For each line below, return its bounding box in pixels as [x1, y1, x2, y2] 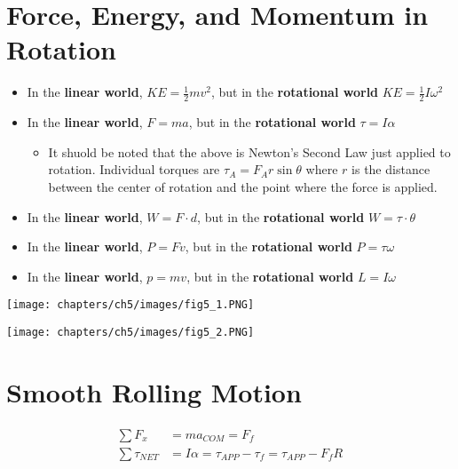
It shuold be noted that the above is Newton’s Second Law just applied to [48, 142, 451, 161]
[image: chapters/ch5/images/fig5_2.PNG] [6, 325, 255, 338]
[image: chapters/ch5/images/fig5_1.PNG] [6, 298, 255, 312]
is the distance [351, 160, 430, 179]
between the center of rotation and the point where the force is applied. [48, 177, 438, 195]
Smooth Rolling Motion [6, 373, 302, 409]
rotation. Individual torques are [48, 160, 220, 179]
